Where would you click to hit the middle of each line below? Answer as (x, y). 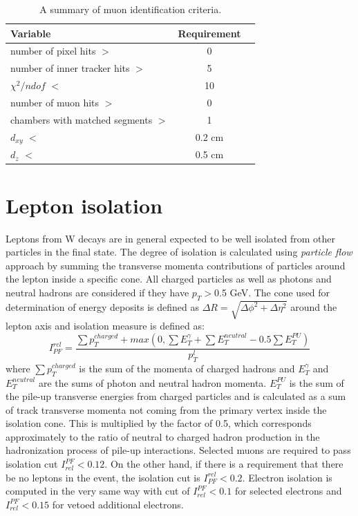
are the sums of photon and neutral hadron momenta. (152, 382)
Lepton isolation (84, 205)
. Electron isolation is (287, 477)
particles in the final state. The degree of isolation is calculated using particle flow (179, 252)
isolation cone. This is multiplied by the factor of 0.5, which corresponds (159, 423)
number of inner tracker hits (70, 68)
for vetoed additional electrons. (118, 504)
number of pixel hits (53, 51)
